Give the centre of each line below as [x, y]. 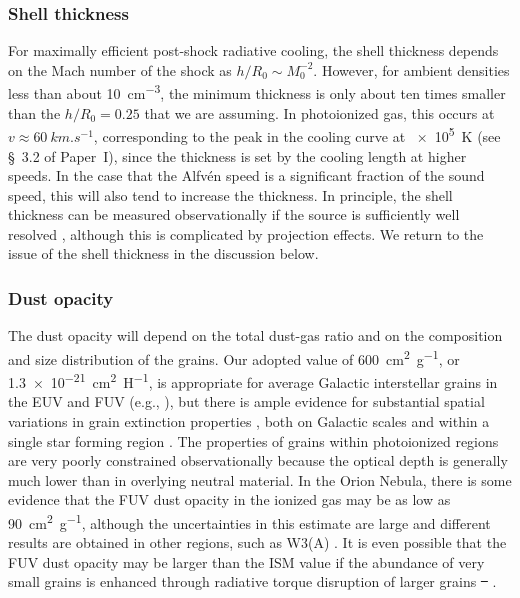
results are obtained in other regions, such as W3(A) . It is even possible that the [257, 542]
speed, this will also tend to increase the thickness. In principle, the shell [230, 194]
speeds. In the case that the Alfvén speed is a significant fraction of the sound [246, 175]
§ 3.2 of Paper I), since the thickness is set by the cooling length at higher [237, 155]
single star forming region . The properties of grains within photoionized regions [253, 440]
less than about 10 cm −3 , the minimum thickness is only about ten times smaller [257, 92]
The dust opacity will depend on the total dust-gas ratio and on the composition [255, 335]
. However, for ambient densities [411, 69]
